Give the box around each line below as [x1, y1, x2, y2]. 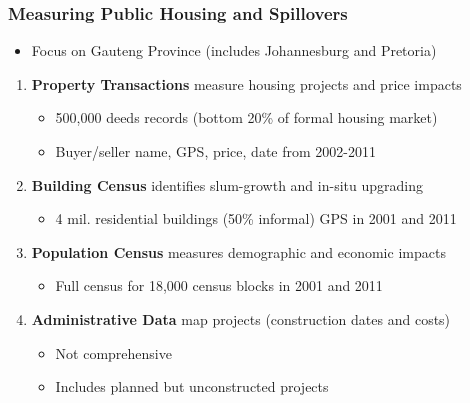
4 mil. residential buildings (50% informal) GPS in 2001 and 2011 [55, 208, 457, 229]
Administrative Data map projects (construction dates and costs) [31, 308, 451, 329]
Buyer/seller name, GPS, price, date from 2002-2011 [55, 141, 376, 161]
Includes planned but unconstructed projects [55, 376, 329, 397]
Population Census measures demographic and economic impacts [31, 241, 446, 262]
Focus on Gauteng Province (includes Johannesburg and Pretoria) [31, 40, 437, 61]
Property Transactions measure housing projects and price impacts [31, 73, 462, 94]
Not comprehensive [55, 342, 172, 363]
